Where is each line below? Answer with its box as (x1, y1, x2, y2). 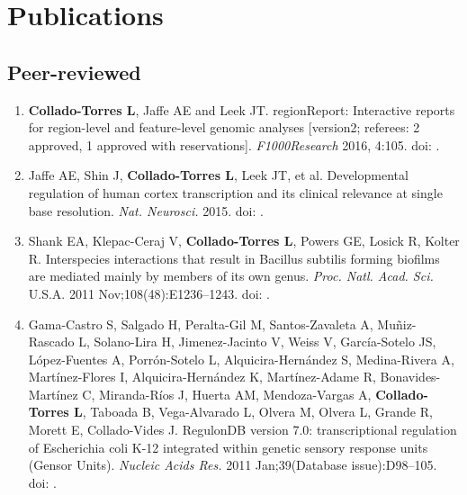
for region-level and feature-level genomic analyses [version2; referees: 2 (28, 118, 420, 137)
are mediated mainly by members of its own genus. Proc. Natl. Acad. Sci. (28, 266, 434, 285)
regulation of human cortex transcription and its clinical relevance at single (28, 183, 443, 202)
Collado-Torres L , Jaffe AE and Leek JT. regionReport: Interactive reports (28, 100, 455, 119)
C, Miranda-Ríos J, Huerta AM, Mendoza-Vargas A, (82, 384, 372, 403)
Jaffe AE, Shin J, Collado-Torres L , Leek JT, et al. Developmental (28, 166, 409, 184)
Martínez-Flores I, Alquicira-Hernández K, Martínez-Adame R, (28, 367, 376, 386)
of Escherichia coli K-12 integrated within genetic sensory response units (28, 437, 428, 456)
